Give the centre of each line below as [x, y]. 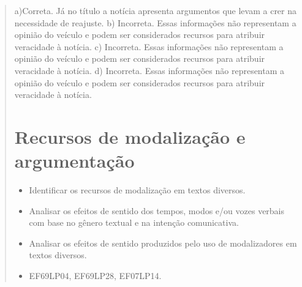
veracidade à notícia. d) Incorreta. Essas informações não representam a [149, 70]
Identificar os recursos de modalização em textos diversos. [137, 190]
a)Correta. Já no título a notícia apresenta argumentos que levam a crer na [156, 10]
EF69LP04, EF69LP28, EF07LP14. [95, 276]
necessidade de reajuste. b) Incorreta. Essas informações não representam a [155, 22]
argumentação [74, 161]
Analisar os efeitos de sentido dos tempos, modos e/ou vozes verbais [157, 210]
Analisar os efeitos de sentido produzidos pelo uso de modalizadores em [163, 243]
